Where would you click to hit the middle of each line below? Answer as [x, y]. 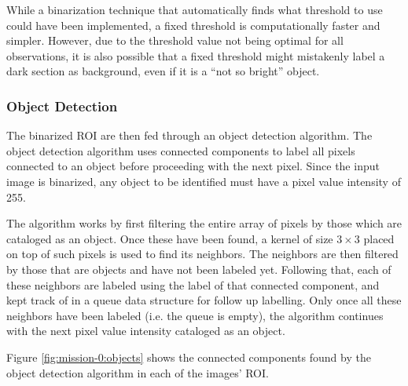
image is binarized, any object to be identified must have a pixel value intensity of [204, 181]
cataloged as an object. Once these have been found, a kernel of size [170, 238]
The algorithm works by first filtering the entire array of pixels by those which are [204, 223]
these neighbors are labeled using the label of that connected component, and [193, 284]
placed [379, 238]
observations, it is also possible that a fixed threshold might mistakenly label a [196, 55]
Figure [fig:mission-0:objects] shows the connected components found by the [189, 357]
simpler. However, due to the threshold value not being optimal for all [175, 40]
